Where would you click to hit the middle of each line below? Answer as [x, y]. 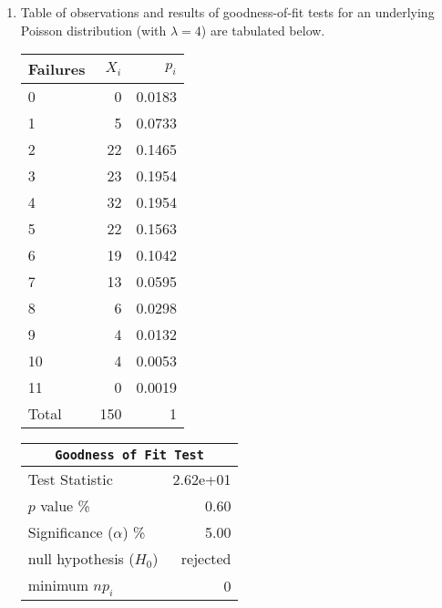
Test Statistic [70, 479]
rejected [206, 559]
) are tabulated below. [263, 30]
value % [65, 506]
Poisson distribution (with [93, 30]
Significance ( [71, 532]
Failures [57, 69]
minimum [58, 585]
